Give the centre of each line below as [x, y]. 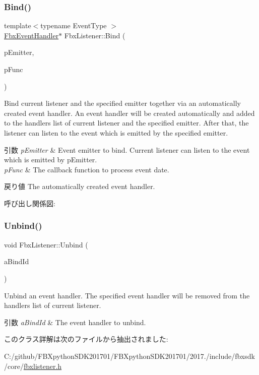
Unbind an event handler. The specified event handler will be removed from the [127, 295]
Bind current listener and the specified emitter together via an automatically [122, 103]
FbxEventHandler [31, 35]
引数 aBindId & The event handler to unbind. [75, 322]
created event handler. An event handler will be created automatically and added [129, 113]
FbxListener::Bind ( [95, 35]
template [18, 25]
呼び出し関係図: [30, 203]
